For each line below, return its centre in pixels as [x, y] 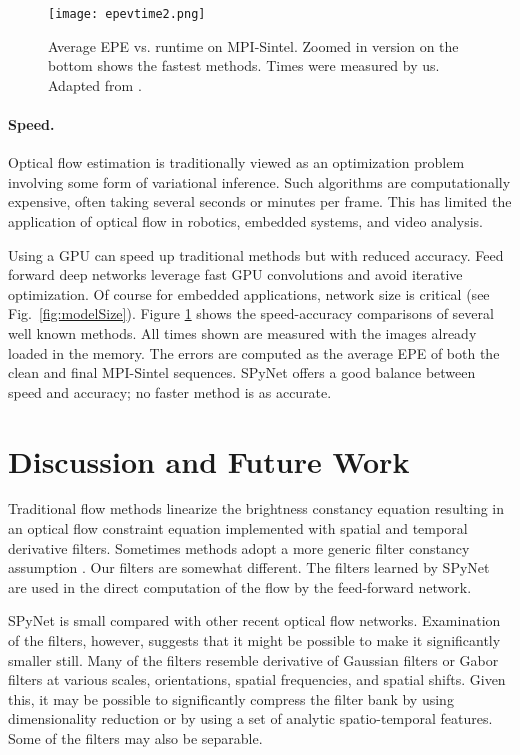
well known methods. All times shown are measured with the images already [242, 332]
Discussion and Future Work [209, 460]
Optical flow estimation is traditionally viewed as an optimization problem [236, 162]
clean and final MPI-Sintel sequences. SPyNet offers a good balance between [242, 372]
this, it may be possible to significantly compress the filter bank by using [231, 698]
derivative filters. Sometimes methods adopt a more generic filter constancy [239, 547]
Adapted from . [95, 84]
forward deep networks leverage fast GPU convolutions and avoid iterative [235, 274]
